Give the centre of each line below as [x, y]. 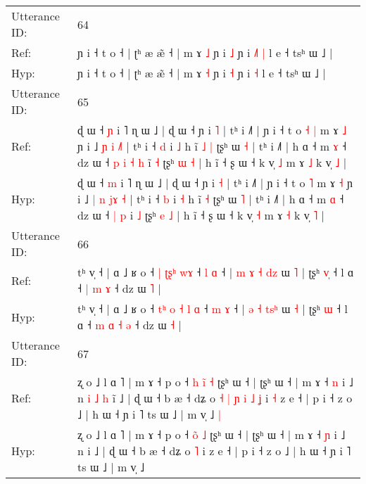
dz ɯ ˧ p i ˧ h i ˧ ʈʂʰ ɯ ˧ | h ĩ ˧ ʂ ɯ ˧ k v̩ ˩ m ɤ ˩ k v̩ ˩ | [212, 162]
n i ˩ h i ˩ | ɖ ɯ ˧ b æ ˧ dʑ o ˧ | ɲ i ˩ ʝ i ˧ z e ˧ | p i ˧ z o [215, 398]
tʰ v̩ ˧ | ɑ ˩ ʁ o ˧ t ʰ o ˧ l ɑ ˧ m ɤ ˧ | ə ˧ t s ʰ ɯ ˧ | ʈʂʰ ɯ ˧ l [213, 308]
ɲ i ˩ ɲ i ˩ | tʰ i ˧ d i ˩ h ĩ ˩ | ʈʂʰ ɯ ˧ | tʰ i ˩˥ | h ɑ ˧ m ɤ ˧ [212, 146]
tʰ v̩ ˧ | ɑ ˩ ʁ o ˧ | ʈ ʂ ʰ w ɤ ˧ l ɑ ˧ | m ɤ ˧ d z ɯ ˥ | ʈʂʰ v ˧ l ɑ [216, 272]
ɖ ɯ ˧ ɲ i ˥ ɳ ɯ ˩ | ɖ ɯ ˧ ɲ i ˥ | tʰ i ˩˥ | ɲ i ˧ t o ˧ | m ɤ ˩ [212, 130]
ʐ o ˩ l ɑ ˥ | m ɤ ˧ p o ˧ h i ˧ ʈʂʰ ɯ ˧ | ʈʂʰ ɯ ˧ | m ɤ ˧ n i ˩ [215, 382]
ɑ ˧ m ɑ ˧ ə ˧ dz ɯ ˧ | [130, 325]
